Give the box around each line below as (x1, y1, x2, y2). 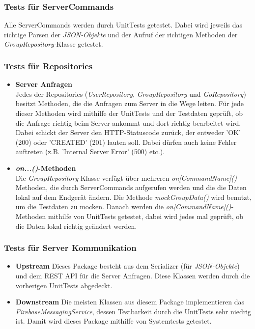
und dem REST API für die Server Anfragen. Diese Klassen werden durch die (15, 270, 250, 280)
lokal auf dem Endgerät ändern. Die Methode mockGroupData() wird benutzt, (15, 192, 252, 202)
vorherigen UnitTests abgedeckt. (15, 280, 113, 290)
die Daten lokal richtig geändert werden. (15, 220, 137, 231)
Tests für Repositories (4, 59, 93, 72)
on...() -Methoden (15, 163, 76, 173)
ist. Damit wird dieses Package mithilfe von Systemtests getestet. (15, 316, 212, 326)
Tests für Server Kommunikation (4, 242, 137, 254)
